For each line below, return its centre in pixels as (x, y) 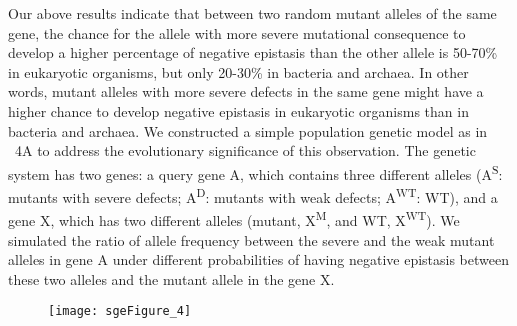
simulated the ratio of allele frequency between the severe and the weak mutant (251, 239)
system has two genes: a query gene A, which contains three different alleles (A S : (255, 172)
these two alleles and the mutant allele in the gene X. (171, 278)
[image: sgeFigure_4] (120, 311)
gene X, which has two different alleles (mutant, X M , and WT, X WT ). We (234, 218)
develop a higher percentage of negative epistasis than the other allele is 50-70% (253, 52)
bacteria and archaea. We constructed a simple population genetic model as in (248, 130)
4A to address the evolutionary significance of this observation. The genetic (245, 150)
